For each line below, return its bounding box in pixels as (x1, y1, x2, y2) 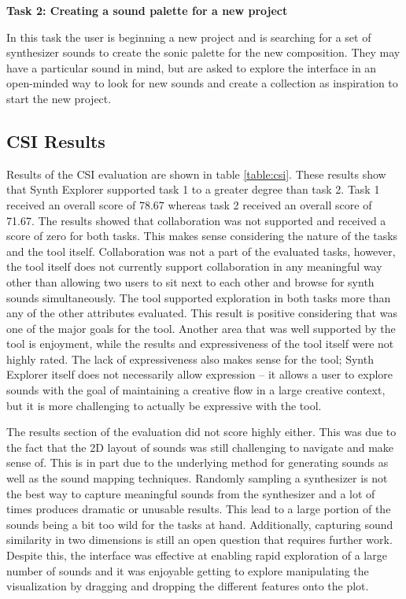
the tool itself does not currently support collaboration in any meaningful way (6, 258, 382, 275)
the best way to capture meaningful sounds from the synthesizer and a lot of (6, 485, 375, 501)
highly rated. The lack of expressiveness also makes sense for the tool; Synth (6, 350, 374, 367)
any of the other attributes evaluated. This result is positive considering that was (6, 305, 397, 321)
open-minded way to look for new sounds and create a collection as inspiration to (6, 75, 398, 91)
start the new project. (6, 90, 112, 106)
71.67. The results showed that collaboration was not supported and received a (6, 212, 386, 228)
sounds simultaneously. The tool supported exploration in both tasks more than (6, 289, 391, 305)
